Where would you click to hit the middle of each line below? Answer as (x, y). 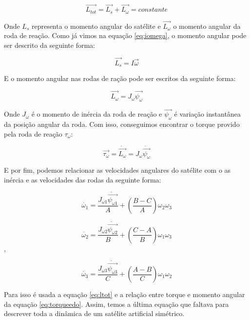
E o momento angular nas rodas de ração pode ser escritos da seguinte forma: (120, 78)
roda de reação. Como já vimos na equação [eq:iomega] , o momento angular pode (125, 35)
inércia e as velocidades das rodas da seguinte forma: (83, 179)
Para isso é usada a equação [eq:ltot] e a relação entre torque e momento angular (125, 294)
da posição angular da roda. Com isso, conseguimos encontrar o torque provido (122, 124)
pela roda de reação (33, 133)
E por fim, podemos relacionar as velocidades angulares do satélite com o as (117, 170)
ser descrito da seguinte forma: (49, 45)
